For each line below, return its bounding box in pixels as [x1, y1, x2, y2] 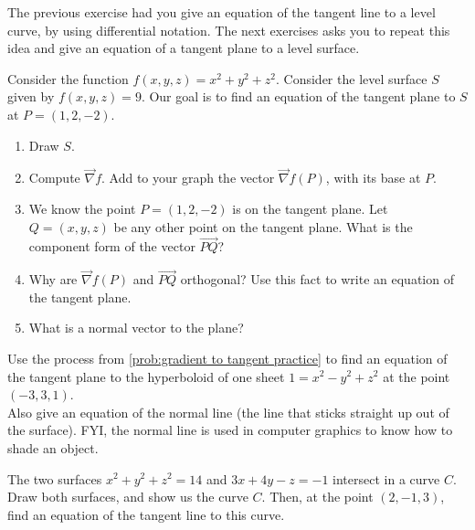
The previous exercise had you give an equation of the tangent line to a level [7, 3, 436, 21]
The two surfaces [7, 469, 102, 488]
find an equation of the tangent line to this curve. [7, 504, 285, 524]
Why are [28, 270, 78, 289]
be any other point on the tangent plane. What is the [113, 217, 413, 236]
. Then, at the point [261, 487, 374, 506]
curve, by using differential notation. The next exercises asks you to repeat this [7, 20, 450, 39]
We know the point [28, 198, 136, 217]
